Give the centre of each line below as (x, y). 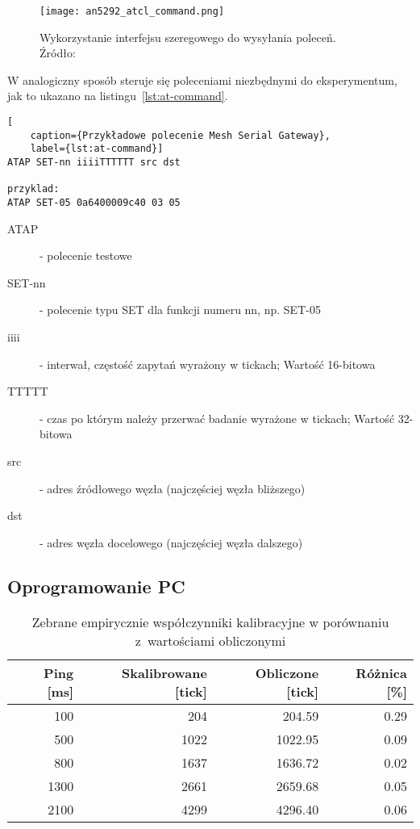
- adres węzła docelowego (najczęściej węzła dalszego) (171, 542)
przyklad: (33, 189)
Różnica (381, 672)
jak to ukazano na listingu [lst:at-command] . (118, 96)
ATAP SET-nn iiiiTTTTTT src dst (94, 162)
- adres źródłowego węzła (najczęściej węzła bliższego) (173, 488)
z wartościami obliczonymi (210, 640)
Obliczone (287, 672)
